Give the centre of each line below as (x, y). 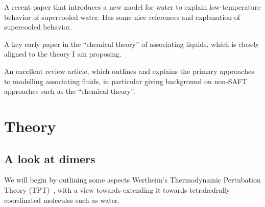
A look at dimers (50, 158)
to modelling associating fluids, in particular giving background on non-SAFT (126, 81)
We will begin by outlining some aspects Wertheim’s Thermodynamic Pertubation (132, 180)
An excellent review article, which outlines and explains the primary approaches (129, 71)
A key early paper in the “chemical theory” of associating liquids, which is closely (132, 44)
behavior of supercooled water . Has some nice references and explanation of (122, 17)
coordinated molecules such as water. (62, 200)
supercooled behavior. (38, 27)
